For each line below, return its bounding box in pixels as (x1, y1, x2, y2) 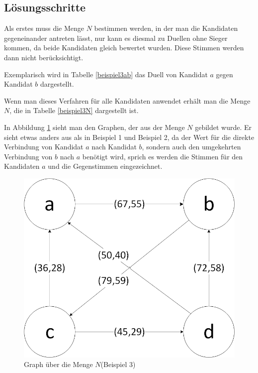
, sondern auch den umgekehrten (142, 141, 241, 152)
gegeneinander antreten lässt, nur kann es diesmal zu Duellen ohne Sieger (4, 32, 228, 43)
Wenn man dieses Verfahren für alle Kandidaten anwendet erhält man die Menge (4, 95, 251, 106)
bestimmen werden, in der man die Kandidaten (94, 23, 238, 33)
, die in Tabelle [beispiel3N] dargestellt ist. (9, 105, 139, 116)
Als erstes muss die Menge (4, 23, 84, 33)
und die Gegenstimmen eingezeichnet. (48, 161, 163, 171)
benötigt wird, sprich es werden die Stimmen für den (82, 151, 243, 161)
